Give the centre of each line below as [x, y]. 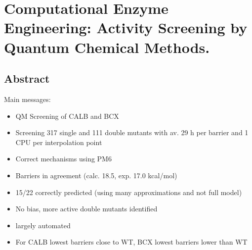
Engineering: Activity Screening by [126, 27]
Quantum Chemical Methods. [107, 47]
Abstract [27, 78]
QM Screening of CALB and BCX [67, 116]
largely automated [43, 225]
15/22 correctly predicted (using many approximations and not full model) [129, 192]
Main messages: [27, 99]
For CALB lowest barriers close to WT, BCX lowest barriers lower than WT [131, 242]
